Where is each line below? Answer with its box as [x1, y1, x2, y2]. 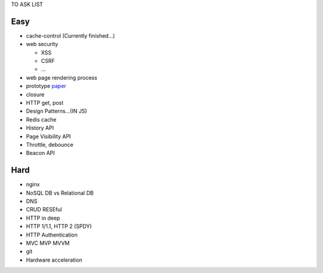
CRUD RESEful [26, 206, 62, 213]
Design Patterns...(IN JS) [26, 108, 87, 115]
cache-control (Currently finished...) [26, 32, 115, 39]
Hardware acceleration [26, 256, 83, 263]
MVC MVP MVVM [26, 239, 70, 247]
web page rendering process [26, 74, 97, 81]
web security [26, 41, 59, 48]
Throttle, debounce [26, 141, 74, 148]
